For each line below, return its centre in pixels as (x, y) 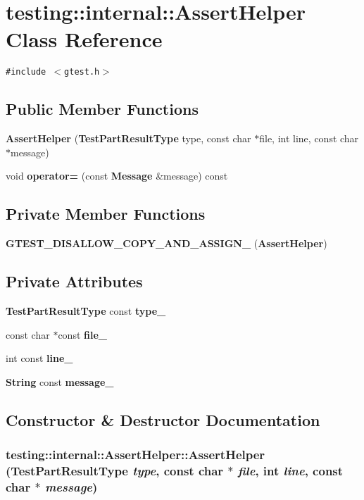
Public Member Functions (102, 109)
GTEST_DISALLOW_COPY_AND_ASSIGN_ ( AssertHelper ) (167, 243)
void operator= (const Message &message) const (117, 176)
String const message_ (60, 381)
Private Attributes (74, 281)
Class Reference (84, 39)
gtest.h (82, 72)
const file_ (82, 334)
